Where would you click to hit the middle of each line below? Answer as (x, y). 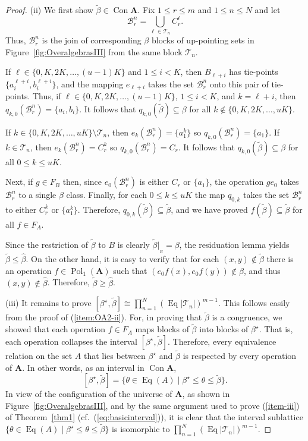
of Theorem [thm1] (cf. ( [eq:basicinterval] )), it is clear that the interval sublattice (154, 417)
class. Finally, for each (106, 195)
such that (130, 270)
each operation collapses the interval (71, 341)
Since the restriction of (47, 244)
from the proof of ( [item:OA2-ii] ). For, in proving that (104, 317)
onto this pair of (239, 84)
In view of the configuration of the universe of (89, 394)
